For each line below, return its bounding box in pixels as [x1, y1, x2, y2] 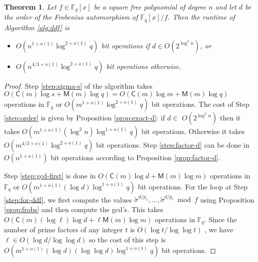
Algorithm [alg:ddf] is [4, 22, 69, 32]
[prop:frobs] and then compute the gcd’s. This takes [4, 204, 163, 214]
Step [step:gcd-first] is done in [4, 170, 96, 181]
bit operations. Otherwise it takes [141, 126, 245, 137]
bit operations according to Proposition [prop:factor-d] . [50, 152, 220, 163]
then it [220, 112, 241, 123]
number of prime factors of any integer [4, 224, 123, 235]
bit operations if [101, 40, 150, 50]
